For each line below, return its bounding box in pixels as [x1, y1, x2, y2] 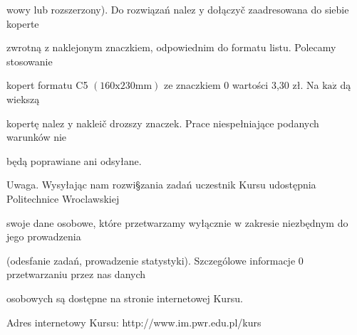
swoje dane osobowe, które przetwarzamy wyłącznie [6, 215, 232, 230]
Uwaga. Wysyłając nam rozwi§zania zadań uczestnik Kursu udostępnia [6, 177, 316, 192]
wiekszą [6, 91, 40, 106]
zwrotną [6, 40, 42, 55]
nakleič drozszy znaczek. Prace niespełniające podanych [76, 115, 319, 130]
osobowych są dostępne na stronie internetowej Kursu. [6, 290, 243, 305]
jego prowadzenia [6, 229, 81, 244]
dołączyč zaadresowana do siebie [207, 2, 349, 16]
